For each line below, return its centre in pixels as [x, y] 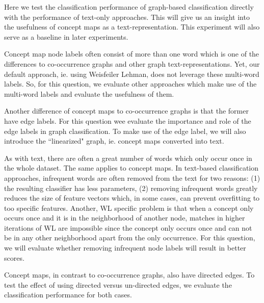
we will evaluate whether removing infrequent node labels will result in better [125, 248]
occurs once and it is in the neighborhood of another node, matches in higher [125, 218]
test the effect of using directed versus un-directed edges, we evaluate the [118, 284]
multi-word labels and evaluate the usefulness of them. [89, 93]
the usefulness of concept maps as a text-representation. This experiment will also [132, 27]
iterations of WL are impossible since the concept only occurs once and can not [128, 227]
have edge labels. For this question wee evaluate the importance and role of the [128, 120]
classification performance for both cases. [68, 295]
